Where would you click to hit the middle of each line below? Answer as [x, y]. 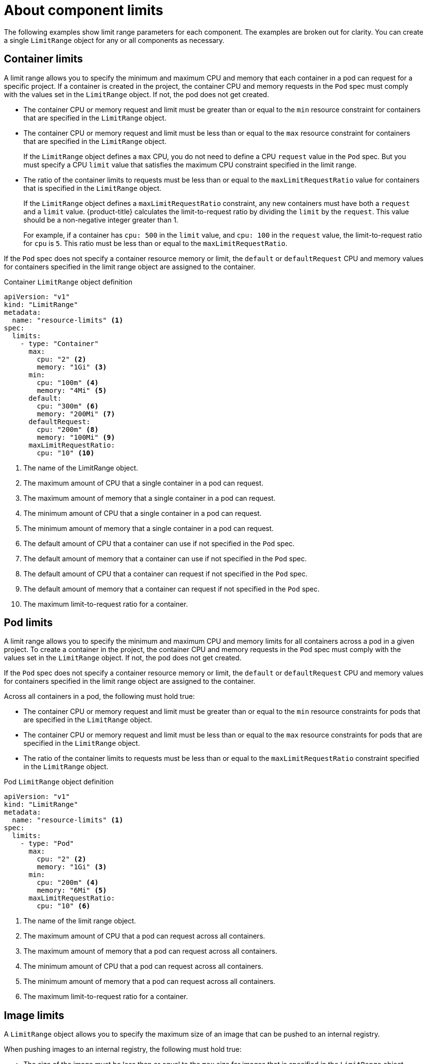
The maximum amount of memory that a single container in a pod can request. [150, 498]
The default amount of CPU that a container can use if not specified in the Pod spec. [159, 543]
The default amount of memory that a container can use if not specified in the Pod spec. [165, 558]
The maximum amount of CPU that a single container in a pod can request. [143, 483]
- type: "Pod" [47, 844]
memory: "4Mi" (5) [72, 390]
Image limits [34, 1015]
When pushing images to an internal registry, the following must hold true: [123, 1049]
